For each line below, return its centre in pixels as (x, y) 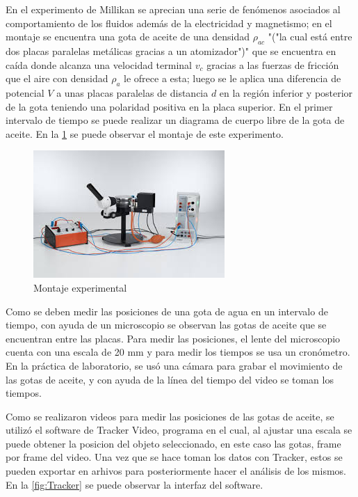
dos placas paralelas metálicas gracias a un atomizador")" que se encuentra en (171, 50)
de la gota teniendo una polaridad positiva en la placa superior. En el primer (169, 106)
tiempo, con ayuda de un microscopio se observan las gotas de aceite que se (166, 325)
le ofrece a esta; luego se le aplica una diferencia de (233, 78)
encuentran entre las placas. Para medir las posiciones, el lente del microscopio (173, 338)
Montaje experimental (80, 287)
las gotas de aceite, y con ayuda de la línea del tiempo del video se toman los (170, 379)
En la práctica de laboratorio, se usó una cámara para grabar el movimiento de (174, 365)
